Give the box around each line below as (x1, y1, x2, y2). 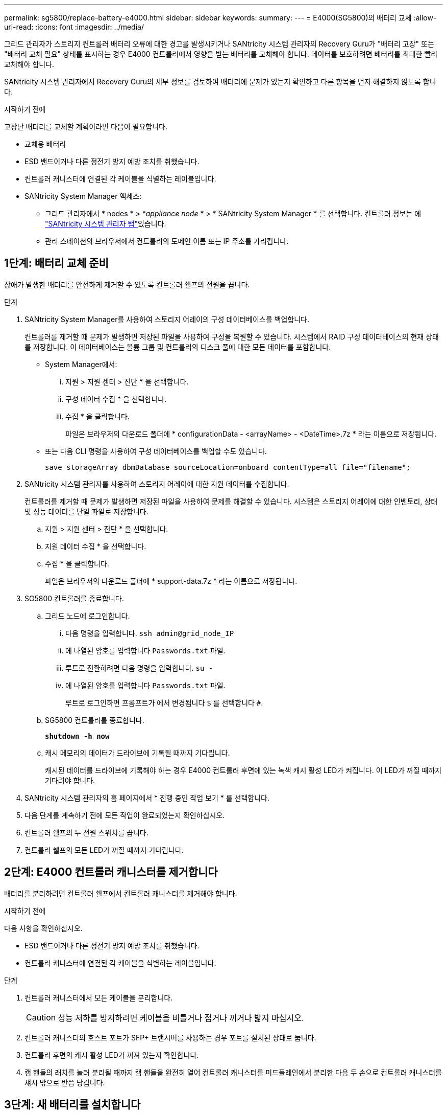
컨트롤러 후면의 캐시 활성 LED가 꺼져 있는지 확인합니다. (24, 1050, 199, 1059)
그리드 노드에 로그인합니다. (45, 611, 130, 620)
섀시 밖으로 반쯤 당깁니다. (24, 1078, 105, 1087)
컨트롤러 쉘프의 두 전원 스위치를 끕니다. (24, 828, 148, 837)
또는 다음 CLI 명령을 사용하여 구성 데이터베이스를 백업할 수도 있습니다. (45, 446, 267, 456)
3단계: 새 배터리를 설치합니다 (4, 1098, 141, 1111)
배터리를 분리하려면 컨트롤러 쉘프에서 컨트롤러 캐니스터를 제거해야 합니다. (4, 889, 237, 898)
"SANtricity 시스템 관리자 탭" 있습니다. (45, 219, 166, 228)
